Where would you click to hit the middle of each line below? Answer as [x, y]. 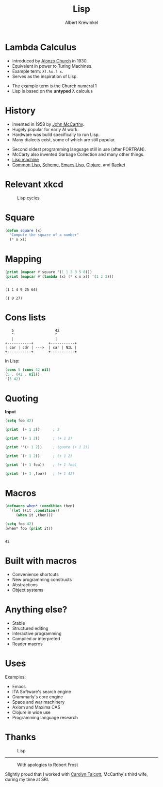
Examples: [15, 677]
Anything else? [36, 609]
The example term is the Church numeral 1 [54, 86]
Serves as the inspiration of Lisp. [45, 76]
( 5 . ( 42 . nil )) [23, 374]
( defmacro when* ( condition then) [40, 506]
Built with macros [41, 561]
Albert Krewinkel [81, 22]
